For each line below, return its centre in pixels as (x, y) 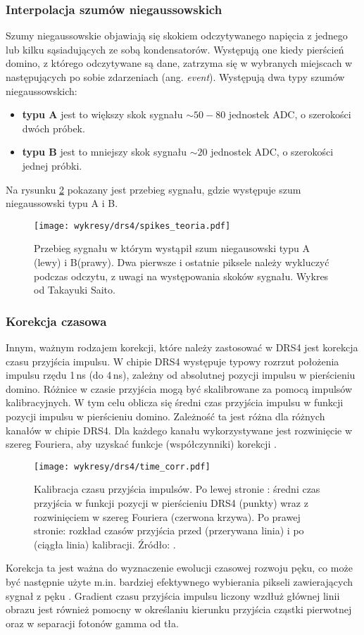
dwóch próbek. (54, 128)
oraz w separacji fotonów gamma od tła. (92, 623)
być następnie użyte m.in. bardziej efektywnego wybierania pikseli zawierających (179, 581)
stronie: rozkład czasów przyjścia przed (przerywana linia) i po (169, 530)
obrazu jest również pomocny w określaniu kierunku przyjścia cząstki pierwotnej (179, 609)
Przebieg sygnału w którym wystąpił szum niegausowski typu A (172, 248)
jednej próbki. (52, 165)
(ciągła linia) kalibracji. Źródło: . (105, 544)
